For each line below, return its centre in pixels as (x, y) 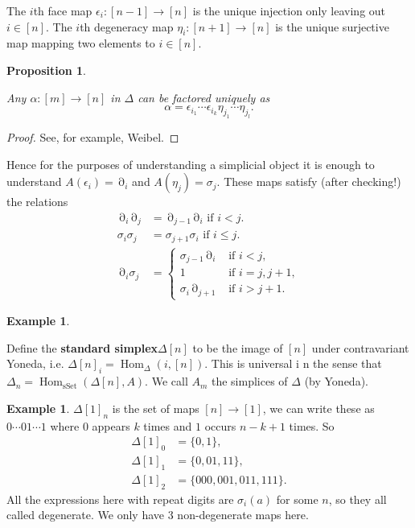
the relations (37, 202)
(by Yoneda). (336, 381)
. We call (166, 381)
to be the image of (238, 347)
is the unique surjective (332, 26)
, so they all (357, 499)
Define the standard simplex (82, 347)
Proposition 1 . (46, 70)
